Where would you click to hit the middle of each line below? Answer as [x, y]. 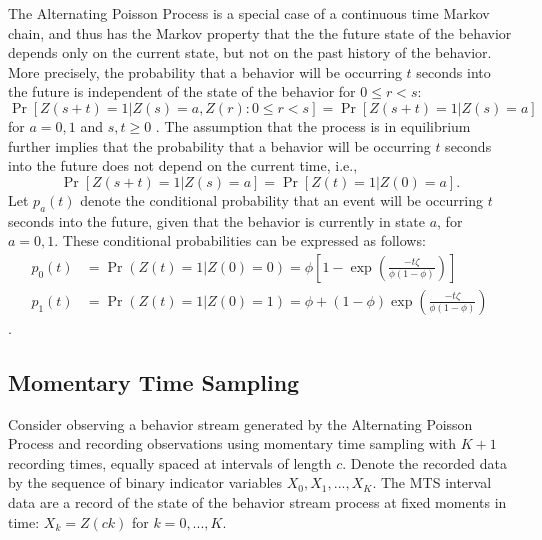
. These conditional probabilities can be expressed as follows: [240, 240]
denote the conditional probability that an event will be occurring [281, 199]
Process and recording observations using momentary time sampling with [232, 443]
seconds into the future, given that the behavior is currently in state [216, 220]
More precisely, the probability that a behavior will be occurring [205, 71]
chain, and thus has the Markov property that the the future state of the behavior [260, 32]
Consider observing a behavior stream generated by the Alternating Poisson [240, 423]
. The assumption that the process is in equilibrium [313, 125]
